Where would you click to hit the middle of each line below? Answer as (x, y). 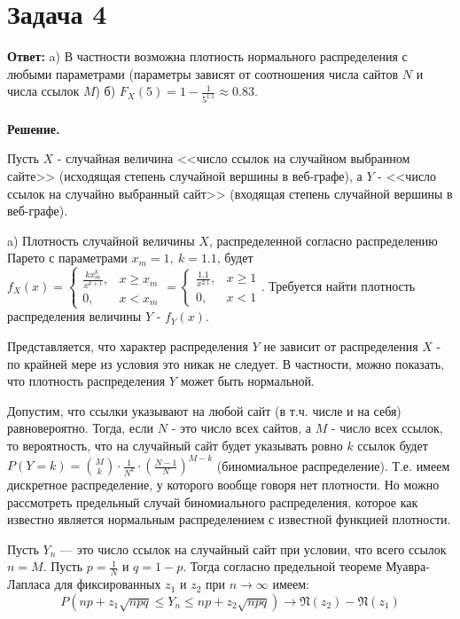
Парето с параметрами (67, 258)
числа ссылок (43, 91)
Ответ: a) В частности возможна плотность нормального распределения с (207, 56)
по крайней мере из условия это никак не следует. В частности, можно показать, (226, 363)
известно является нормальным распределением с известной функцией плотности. (229, 519)
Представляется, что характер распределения (128, 345)
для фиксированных (108, 584)
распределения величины (74, 316)
